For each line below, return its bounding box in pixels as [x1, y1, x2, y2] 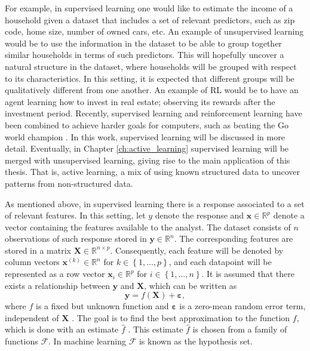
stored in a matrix [5, 244, 71, 256]
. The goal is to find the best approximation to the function [72, 311, 290, 324]
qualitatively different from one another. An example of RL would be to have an [5, 84, 299, 96]
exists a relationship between [5, 279, 111, 291]
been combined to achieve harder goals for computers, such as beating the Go [5, 118, 288, 131]
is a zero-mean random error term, [179, 300, 306, 312]
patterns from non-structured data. [5, 177, 133, 189]
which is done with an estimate [5, 323, 119, 335]
